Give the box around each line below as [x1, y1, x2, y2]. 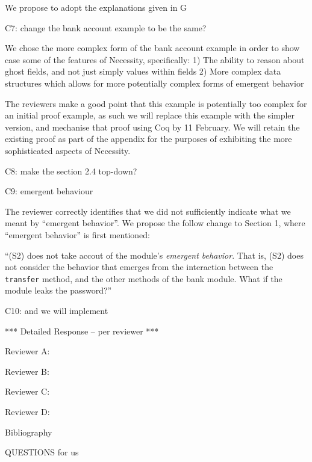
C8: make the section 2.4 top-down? [5, 164, 137, 177]
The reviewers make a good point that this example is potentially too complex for [5, 97, 307, 109]
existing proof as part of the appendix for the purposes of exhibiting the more [5, 132, 292, 145]
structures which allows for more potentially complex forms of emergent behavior [5, 76, 304, 89]
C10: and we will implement [5, 304, 108, 316]
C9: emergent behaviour [5, 185, 93, 197]
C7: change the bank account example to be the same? [5, 21, 207, 34]
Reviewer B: [5, 365, 49, 377]
